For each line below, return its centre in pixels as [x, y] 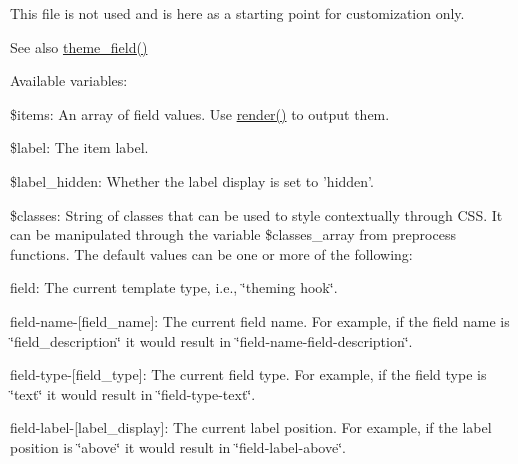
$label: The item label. [79, 147]
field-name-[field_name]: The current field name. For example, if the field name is [260, 320]
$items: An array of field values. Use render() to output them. [200, 113]
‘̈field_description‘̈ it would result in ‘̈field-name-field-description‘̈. [211, 340]
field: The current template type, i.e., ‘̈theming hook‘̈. [174, 287]
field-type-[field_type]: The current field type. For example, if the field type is [248, 374]
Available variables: [69, 80]
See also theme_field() [79, 46]
